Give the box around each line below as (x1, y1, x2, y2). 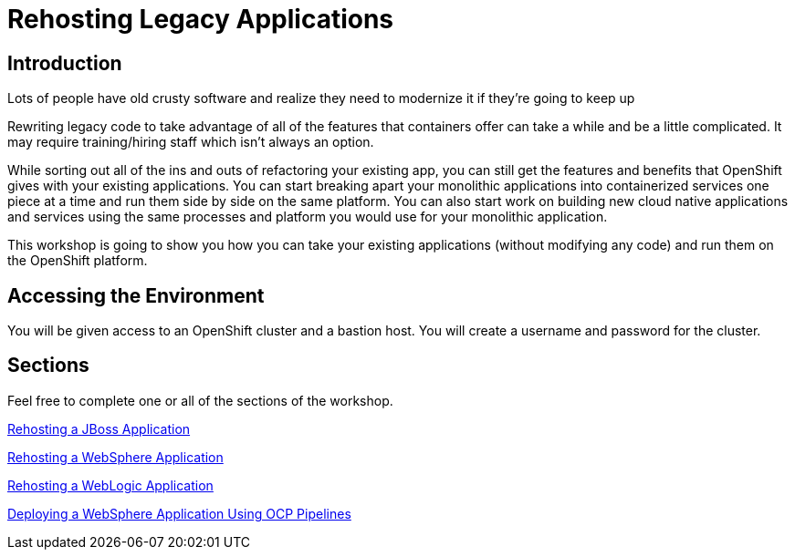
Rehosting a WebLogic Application (7, 477, 214, 493)
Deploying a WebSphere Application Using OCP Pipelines (7, 505, 351, 521)
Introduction (7, 51, 122, 75)
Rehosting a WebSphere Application (7, 449, 224, 465)
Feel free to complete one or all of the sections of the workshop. (7, 392, 393, 408)
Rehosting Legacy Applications (7, 4, 394, 35)
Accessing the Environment (7, 284, 265, 307)
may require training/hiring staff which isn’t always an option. (7, 134, 374, 150)
